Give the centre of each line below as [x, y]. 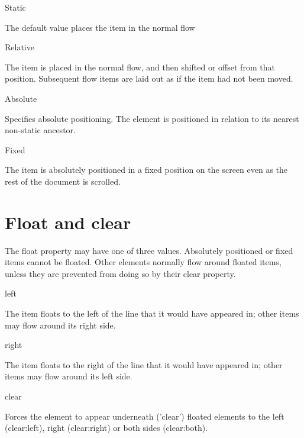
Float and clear [68, 222]
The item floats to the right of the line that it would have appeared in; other [144, 364]
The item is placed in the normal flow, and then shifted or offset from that [140, 67]
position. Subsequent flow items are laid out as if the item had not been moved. [149, 78]
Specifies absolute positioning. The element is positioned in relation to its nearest [152, 118]
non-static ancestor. [40, 130]
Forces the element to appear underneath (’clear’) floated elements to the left [145, 416]
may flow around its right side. [60, 325]
